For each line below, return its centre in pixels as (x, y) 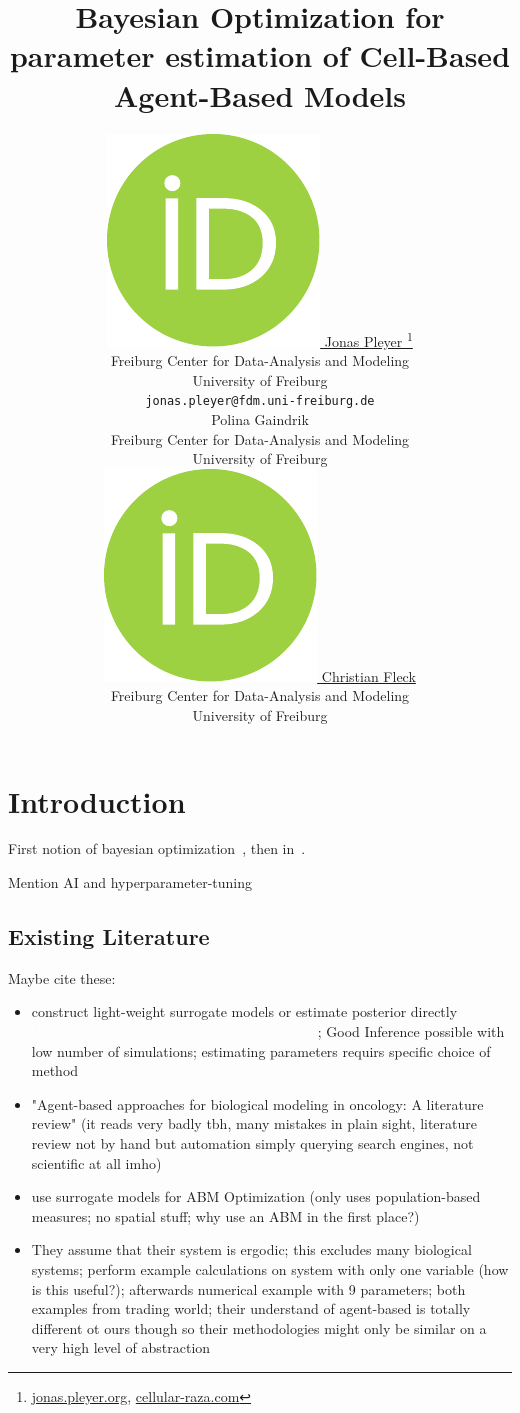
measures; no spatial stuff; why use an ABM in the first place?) (225, 1215)
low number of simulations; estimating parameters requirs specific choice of (261, 1050)
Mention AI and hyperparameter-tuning (130, 882)
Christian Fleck (368, 675)
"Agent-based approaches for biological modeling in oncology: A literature (257, 1103)
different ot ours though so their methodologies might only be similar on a (259, 1327)
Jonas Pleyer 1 (368, 339)
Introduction (97, 800)
